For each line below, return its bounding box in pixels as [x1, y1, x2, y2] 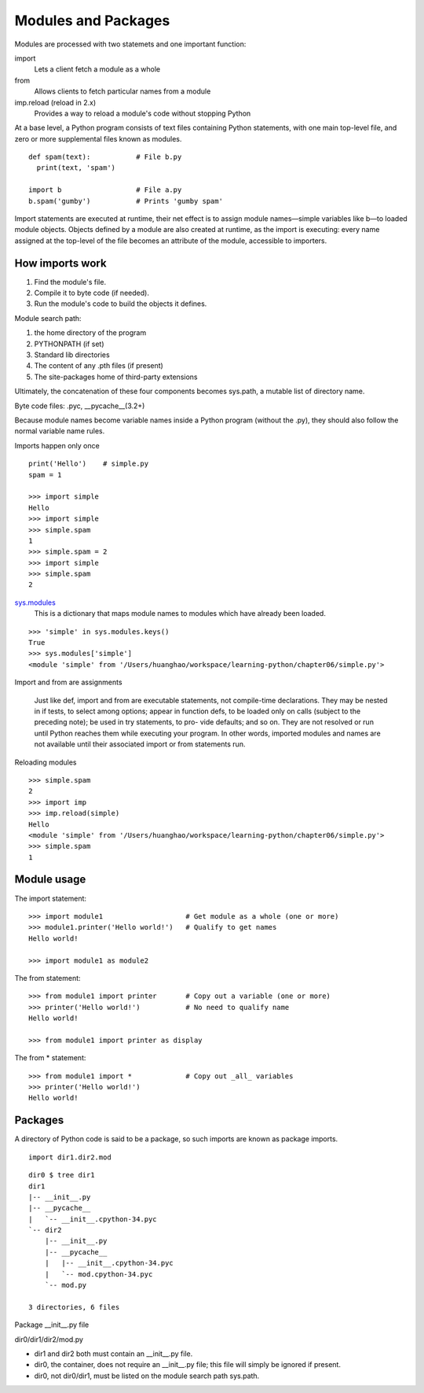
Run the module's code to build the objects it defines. [34, 299, 207, 308]
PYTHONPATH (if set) [34, 339, 105, 348]
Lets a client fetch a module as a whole [34, 64, 161, 74]
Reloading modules [14, 757, 77, 767]
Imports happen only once [14, 440, 100, 450]
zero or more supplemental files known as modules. [14, 134, 182, 143]
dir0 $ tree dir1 [28, 1170, 95, 1180]
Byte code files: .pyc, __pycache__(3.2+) [14, 401, 145, 411]
